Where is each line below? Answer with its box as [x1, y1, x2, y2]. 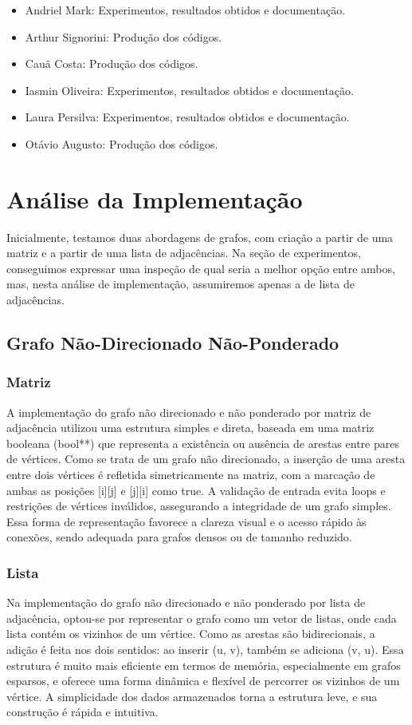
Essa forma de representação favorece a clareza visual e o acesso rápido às [6, 513, 367, 529]
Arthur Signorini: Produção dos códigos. [25, 28, 222, 45]
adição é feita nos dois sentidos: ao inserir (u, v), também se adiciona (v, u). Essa [6, 641, 404, 657]
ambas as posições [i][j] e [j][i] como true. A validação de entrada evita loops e [6, 481, 386, 498]
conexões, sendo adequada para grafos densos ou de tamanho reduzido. [6, 529, 352, 545]
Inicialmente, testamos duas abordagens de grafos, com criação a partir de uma [6, 228, 394, 245]
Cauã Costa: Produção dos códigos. [25, 55, 198, 72]
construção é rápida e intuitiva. [6, 703, 159, 720]
